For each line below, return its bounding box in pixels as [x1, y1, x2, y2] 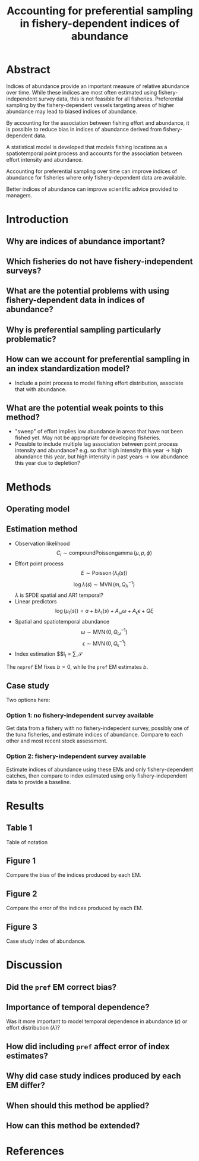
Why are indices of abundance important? [6, 236, 165, 246]
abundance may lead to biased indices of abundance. [6, 108, 138, 115]
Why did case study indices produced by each [6, 1071, 181, 1081]
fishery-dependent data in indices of [6, 295, 145, 306]
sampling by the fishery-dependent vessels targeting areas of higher [6, 101, 174, 108]
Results [6, 799, 45, 813]
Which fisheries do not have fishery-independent [6, 256, 193, 266]
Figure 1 [6, 856, 36, 866]
